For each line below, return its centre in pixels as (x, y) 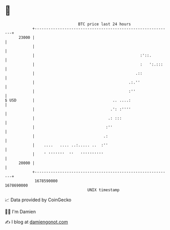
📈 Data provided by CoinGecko (38, 200)
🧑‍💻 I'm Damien (20, 212)
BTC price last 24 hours (104, 24)
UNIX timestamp (103, 190)
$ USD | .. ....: (68, 100)
